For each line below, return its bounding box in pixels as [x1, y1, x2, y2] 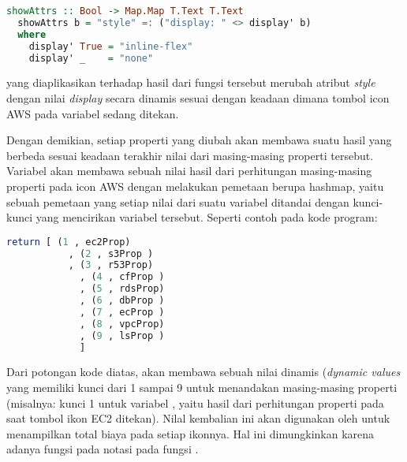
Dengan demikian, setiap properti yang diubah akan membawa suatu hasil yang [6, 132, 392, 148]
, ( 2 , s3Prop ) [68, 248, 154, 259]
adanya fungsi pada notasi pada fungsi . [6, 441, 199, 457]
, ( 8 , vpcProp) [80, 318, 165, 330]
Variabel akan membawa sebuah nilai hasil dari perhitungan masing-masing [6, 162, 372, 179]
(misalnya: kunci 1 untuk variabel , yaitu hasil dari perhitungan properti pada [6, 394, 384, 411]
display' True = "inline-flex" [28, 40, 193, 52]
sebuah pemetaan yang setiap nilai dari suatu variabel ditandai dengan [6, 193, 349, 210]
